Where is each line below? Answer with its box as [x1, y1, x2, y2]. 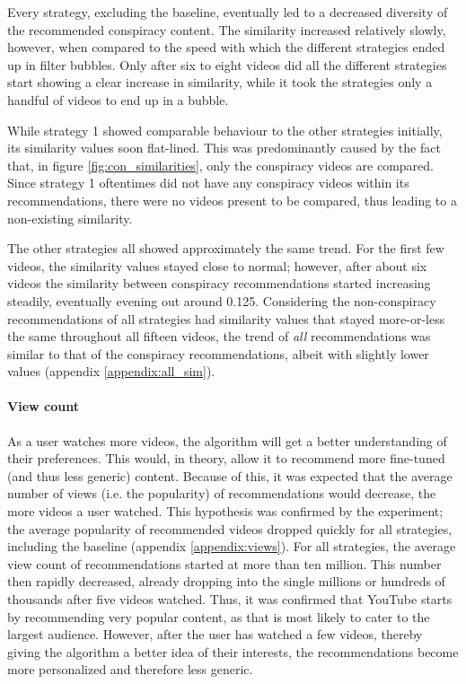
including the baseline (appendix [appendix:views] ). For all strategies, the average [7, 537, 456, 556]
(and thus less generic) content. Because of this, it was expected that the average [7, 466, 453, 485]
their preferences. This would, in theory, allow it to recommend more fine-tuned [7, 449, 445, 468]
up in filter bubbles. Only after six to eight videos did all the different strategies [7, 55, 447, 74]
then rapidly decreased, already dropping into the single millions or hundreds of [7, 572, 445, 591]
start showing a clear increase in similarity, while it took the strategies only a [7, 73, 433, 92]
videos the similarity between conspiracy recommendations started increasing [7, 274, 431, 293]
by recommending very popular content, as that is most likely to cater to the [7, 607, 430, 626]
